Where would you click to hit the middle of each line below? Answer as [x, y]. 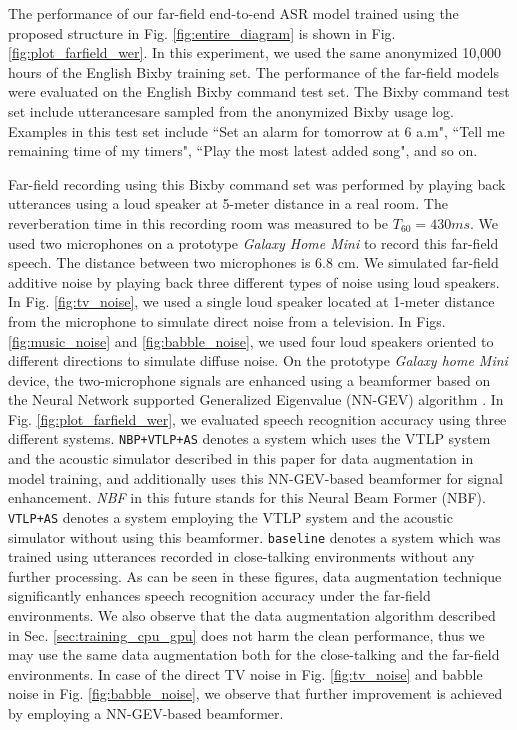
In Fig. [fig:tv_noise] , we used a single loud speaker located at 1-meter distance [251, 301]
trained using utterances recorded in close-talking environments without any [241, 556]
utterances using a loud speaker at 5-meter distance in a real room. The [228, 203]
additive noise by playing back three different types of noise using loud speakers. [254, 281]
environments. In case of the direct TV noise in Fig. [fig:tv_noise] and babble [245, 673]
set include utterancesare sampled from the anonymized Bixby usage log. [231, 110]
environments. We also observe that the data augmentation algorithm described [252, 615]
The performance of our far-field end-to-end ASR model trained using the [233, 13]
